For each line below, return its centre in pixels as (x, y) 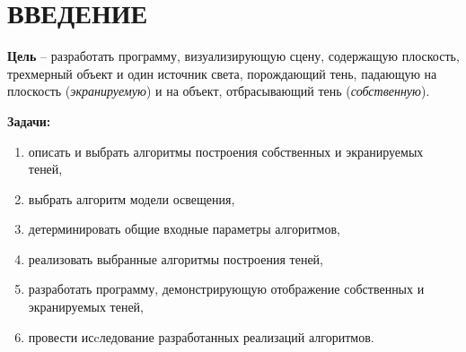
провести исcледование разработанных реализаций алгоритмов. (201, 336)
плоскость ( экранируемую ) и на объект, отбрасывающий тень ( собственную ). (219, 91)
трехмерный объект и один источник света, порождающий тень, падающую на (222, 73)
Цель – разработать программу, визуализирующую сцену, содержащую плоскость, (233, 56)
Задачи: (29, 120)
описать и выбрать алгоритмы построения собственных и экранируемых (226, 151)
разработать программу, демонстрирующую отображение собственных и (226, 289)
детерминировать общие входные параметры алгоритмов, (184, 229)
